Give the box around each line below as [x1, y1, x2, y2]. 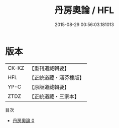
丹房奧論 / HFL [54, 5, 114, 16]
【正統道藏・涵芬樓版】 [29, 74, 84, 81]
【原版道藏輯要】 [29, 83, 69, 90]
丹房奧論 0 [12, 117, 35, 123]
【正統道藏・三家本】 [29, 93, 79, 100]
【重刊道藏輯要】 [29, 65, 69, 72]
